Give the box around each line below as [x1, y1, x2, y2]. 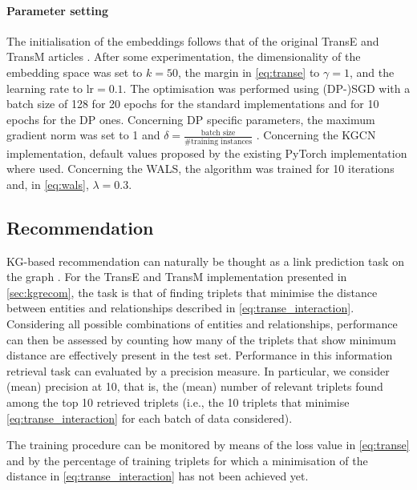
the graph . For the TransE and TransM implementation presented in [6, 268, 347, 285]
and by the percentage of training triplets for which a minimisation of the [6, 452, 368, 468]
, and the [349, 63, 395, 80]
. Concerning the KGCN [256, 127, 376, 143]
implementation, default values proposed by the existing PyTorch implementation [6, 144, 407, 161]
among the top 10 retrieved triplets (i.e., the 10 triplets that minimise [6, 394, 350, 410]
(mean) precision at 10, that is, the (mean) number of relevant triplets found [6, 378, 383, 395]
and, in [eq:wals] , [6, 175, 89, 192]
